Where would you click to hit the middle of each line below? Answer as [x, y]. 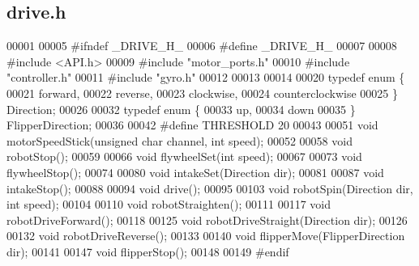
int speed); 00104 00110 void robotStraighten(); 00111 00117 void [169, 204]
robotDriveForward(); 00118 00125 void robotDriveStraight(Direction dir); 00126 [207, 220]
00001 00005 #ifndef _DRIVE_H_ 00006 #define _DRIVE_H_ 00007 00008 [202, 46]
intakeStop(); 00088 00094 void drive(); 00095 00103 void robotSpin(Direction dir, [210, 188]
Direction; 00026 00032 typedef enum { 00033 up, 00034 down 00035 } [181, 109]
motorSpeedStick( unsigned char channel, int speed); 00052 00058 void [180, 140]
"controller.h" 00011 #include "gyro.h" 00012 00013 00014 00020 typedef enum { [206, 77]
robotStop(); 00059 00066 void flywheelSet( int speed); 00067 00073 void [184, 156]
